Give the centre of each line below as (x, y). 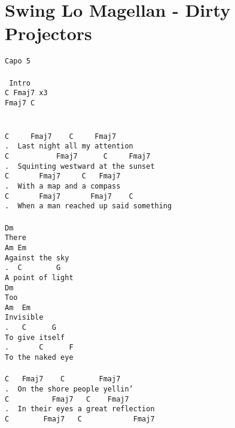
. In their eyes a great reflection (80, 409)
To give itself (35, 337)
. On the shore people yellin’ (69, 389)
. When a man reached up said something (88, 206)
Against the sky (37, 258)
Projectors (48, 33)
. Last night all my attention (69, 146)
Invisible (24, 318)
